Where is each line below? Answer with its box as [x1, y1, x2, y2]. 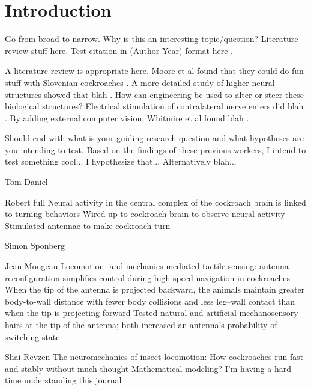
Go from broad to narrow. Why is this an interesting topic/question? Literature [5, 32, 298, 45]
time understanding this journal [5, 374, 122, 386]
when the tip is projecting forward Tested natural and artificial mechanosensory [5, 306, 298, 319]
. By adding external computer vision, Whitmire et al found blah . [5, 111, 249, 124]
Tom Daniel [5, 175, 48, 188]
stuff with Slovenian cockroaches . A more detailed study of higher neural [5, 76, 275, 88]
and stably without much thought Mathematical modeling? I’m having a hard [5, 362, 291, 374]
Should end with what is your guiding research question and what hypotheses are [5, 132, 304, 144]
